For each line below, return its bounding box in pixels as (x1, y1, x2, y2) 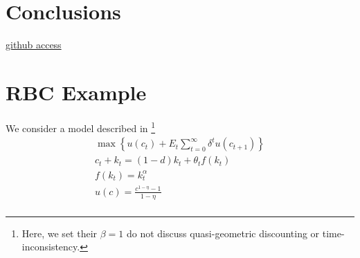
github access (6, 37, 62, 52)
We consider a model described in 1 (6, 118, 156, 135)
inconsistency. (21, 239, 80, 254)
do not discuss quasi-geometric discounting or (126, 225, 320, 240)
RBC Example (6, 77, 147, 106)
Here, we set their (21, 225, 98, 240)
